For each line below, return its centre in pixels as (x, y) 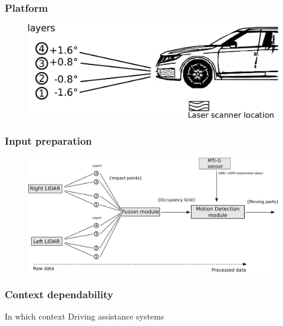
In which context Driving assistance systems (85, 316)
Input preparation (48, 141)
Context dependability (59, 294)
